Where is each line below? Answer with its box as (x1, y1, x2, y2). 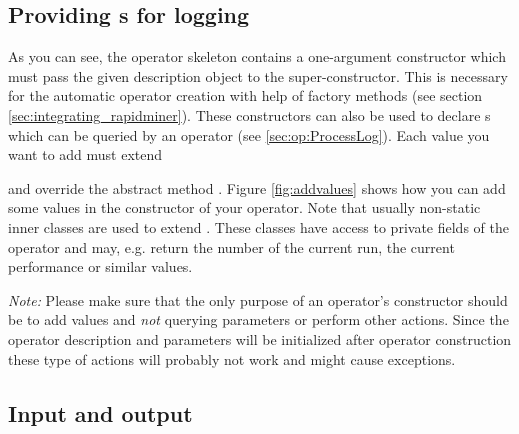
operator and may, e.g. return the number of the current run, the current (8, 236, 455, 257)
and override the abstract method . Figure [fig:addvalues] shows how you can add (8, 177, 506, 198)
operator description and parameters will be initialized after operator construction (8, 328, 512, 349)
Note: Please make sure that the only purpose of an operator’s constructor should (8, 289, 508, 310)
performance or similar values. (8, 256, 193, 277)
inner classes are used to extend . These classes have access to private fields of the (8, 216, 509, 237)
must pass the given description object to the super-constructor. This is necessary (8, 65, 508, 86)
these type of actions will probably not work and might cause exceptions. (8, 348, 456, 369)
